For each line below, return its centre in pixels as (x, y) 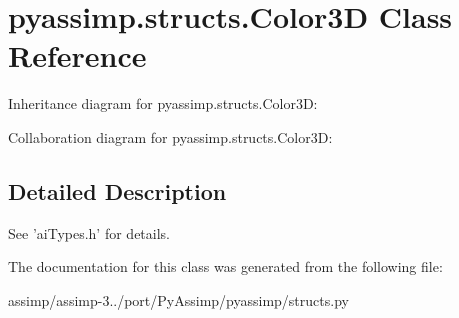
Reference (77, 55)
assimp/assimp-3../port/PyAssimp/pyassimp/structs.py (178, 299)
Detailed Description (117, 190)
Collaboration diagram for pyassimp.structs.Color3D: (170, 136)
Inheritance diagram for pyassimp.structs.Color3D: (163, 103)
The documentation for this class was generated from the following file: (225, 266)
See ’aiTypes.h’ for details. (89, 232)
